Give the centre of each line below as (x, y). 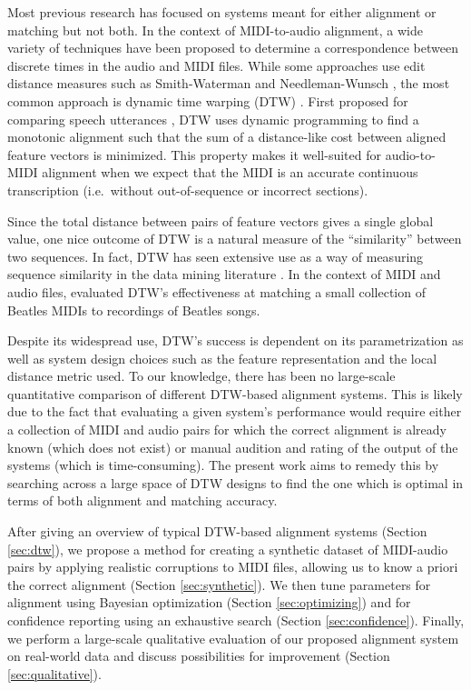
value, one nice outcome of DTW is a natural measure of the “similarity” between (235, 239)
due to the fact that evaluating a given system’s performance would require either (235, 411)
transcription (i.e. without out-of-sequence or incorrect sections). (188, 190)
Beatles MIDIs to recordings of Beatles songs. (134, 310)
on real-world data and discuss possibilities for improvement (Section (199, 656)
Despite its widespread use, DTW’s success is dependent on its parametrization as (235, 340)
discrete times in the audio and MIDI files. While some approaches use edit (216, 65)
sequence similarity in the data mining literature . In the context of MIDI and (224, 274)
